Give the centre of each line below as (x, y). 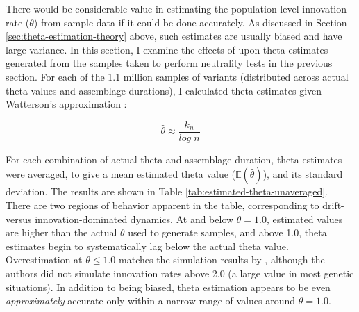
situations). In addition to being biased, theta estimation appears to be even (168, 287)
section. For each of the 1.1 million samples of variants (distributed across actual (177, 76)
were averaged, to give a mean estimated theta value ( (121, 174)
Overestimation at (44, 260)
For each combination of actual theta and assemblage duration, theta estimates (174, 159)
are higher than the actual (61, 232)
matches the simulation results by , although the (222, 260)
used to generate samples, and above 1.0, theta (227, 232)
